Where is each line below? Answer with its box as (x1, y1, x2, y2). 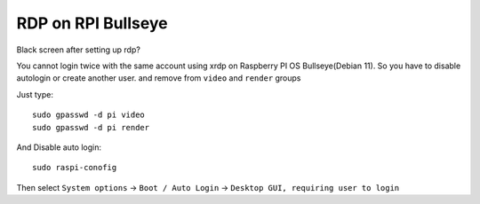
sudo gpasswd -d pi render (32, 122, 150, 132)
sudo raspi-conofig (32, 162, 117, 173)
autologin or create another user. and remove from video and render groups (16, 73, 301, 83)
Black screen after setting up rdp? (16, 44, 141, 55)
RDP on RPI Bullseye (16, 13, 168, 33)
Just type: (16, 89, 53, 99)
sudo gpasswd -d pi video (32, 110, 146, 120)
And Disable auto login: (16, 142, 102, 153)
